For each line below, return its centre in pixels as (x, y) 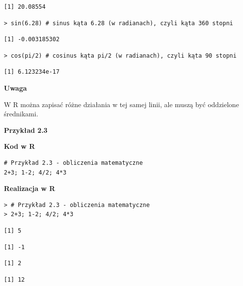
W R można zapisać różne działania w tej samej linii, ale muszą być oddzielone (121, 104)
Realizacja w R (30, 188)
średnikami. (21, 114)
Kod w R (20, 146)
